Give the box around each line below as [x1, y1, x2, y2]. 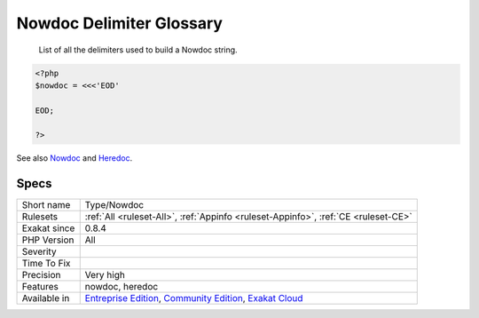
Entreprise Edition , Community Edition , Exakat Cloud [84, 292, 303, 305]
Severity [21, 245, 57, 258]
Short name [21, 199, 71, 211]
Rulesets [21, 211, 58, 223]
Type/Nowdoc [84, 199, 145, 211]
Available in [21, 292, 70, 305]
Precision [21, 269, 61, 282]
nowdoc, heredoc [84, 281, 159, 293]
